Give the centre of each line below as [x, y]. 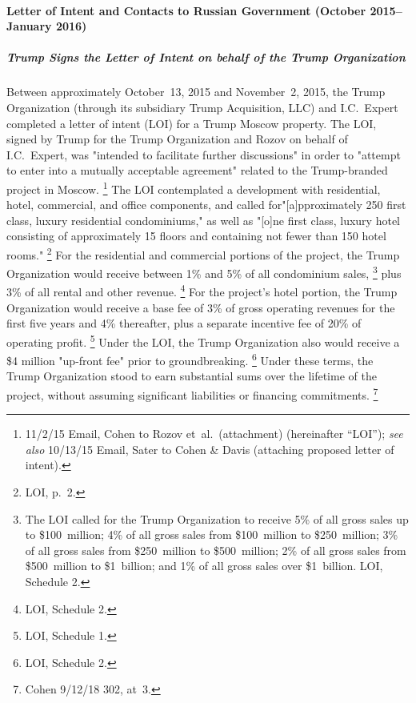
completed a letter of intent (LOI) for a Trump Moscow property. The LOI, [192, 123]
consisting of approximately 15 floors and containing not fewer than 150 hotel [196, 236]
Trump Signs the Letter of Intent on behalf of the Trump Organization [206, 57]
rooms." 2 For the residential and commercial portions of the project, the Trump [203, 253]
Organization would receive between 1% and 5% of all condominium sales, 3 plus [204, 272]
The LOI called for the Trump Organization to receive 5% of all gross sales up [217, 518]
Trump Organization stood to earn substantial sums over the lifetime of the [192, 376]
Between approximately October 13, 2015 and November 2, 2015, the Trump [196, 92]
